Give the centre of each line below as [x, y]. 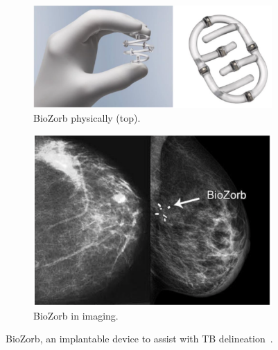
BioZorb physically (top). [87, 118]
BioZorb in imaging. [76, 315]
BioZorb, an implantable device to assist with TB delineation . [139, 339]
